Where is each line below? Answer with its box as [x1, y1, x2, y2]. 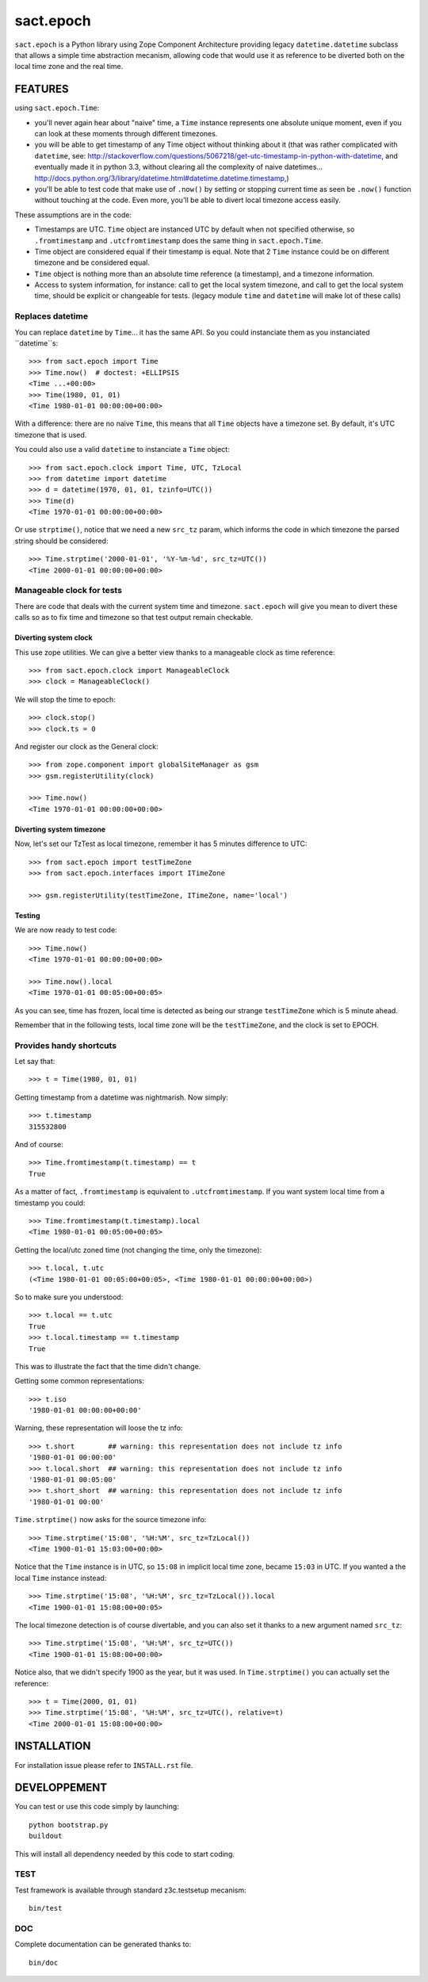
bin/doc [29, 1958, 59, 1967]
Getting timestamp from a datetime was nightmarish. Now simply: [14, 1092, 229, 1102]
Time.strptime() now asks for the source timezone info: [14, 1515, 207, 1525]
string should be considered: [14, 536, 109, 545]
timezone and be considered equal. [34, 258, 150, 267]
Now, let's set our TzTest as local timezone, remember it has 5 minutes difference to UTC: [14, 839, 308, 848]
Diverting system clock [14, 633, 93, 642]
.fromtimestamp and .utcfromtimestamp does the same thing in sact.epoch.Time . [34, 235, 323, 245]
